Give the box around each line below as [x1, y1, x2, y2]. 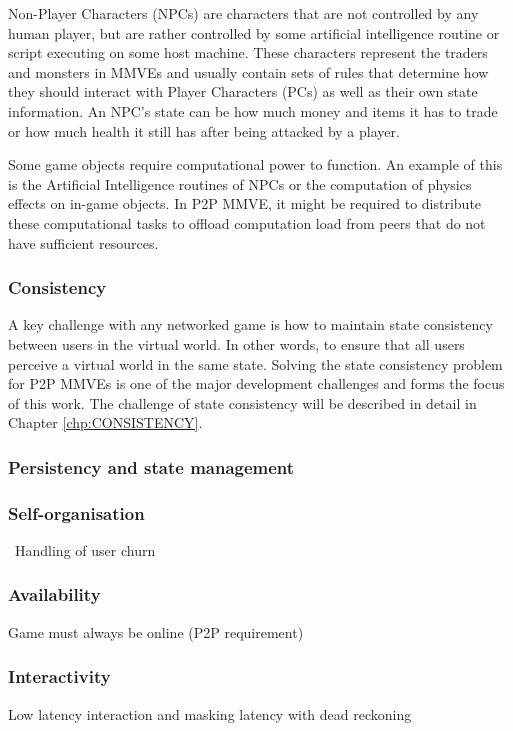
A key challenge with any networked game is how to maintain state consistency [8, 314, 493, 335]
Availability [8, 582, 101, 607]
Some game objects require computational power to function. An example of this [8, 154, 503, 175]
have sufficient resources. [8, 232, 159, 253]
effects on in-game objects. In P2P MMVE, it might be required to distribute [8, 193, 482, 214]
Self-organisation [8, 500, 145, 525]
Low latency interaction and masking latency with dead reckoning [8, 703, 412, 724]
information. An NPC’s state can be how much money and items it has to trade [8, 100, 498, 121]
